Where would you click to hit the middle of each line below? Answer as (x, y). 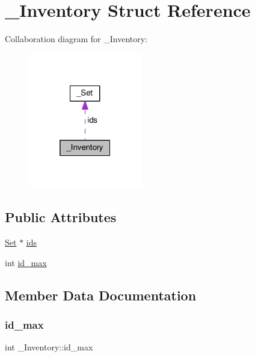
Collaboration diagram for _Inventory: (76, 39)
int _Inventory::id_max (49, 347)
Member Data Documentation (101, 295)
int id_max (26, 262)
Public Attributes (61, 217)
